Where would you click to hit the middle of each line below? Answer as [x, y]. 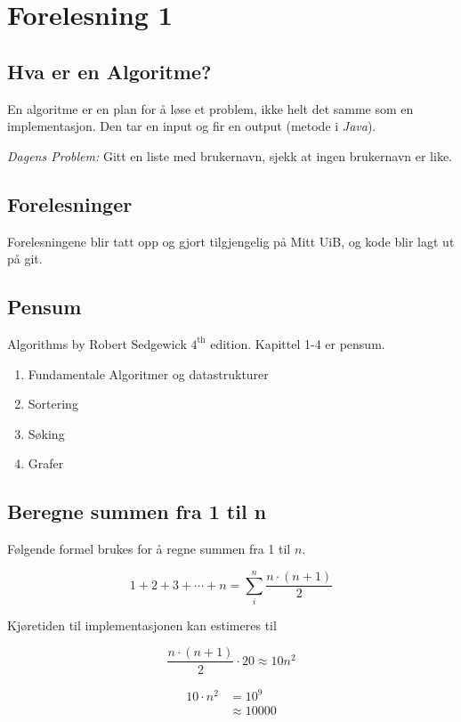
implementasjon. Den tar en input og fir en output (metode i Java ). [192, 126]
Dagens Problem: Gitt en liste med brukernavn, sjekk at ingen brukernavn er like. [230, 155]
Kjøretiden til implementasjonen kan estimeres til [142, 625]
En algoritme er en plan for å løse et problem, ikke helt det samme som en [210, 108]
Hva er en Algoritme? [109, 71]
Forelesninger [70, 203]
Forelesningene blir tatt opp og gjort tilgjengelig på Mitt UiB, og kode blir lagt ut [231, 241]
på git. [25, 259]
